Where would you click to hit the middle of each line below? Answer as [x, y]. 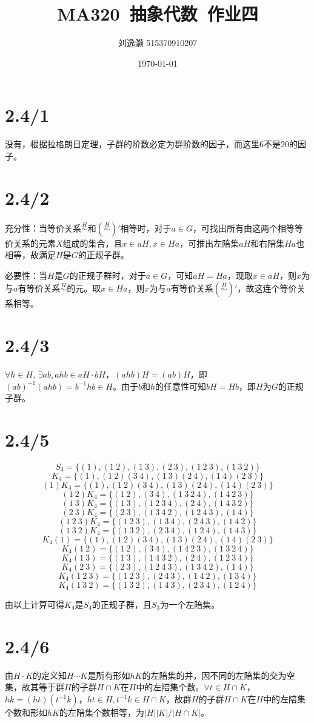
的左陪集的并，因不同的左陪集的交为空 [219, 675]
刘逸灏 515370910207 [158, 43]
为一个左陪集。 [190, 604]
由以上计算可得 [35, 604]
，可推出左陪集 [209, 243]
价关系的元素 [30, 243]
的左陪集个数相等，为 [102, 712]
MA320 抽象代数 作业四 [158, 14]
